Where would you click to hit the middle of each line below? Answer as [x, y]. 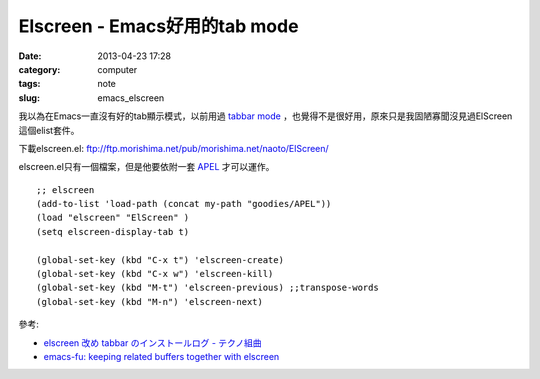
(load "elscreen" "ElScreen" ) [113, 218]
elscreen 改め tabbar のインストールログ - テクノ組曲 [152, 342]
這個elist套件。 [49, 130]
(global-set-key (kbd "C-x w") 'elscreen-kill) [155, 274]
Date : [30, 56]
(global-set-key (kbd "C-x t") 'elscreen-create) [160, 259]
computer [117, 69]
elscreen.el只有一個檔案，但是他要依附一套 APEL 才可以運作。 [146, 167]
